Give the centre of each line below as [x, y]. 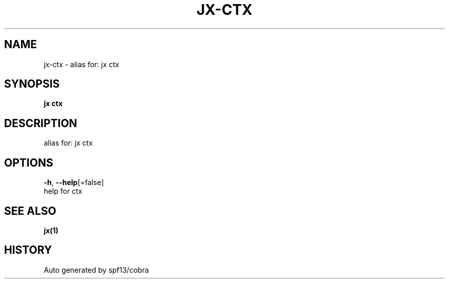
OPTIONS [29, 163]
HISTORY [28, 250]
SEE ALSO [30, 211]
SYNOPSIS [32, 84]
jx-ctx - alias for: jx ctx [81, 64]
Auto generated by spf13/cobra [96, 270]
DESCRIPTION [41, 123]
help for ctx [63, 191]
